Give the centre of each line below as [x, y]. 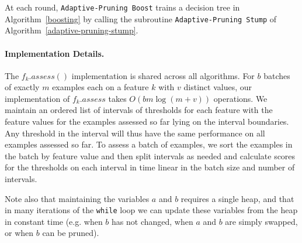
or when [19, 233]
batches [277, 75]
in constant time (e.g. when [54, 221]
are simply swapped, [261, 221]
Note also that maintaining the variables [77, 198]
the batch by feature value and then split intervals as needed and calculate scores [150, 155]
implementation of [37, 98]
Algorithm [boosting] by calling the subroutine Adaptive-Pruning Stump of [141, 18]
